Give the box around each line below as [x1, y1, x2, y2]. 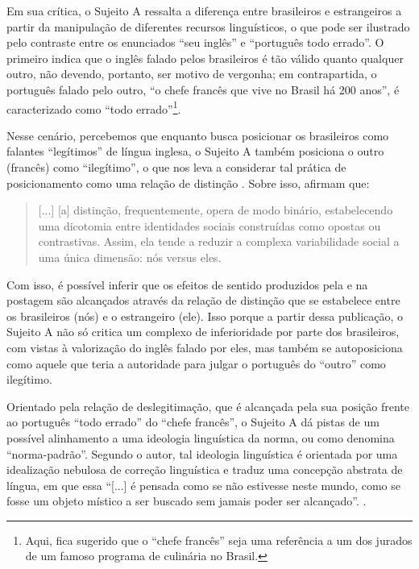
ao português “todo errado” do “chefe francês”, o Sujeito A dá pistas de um [6, 413, 380, 430]
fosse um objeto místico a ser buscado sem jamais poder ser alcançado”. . [6, 492, 367, 509]
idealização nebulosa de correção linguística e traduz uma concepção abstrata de [6, 461, 403, 478]
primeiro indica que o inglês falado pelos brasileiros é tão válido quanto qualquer [6, 49, 404, 66]
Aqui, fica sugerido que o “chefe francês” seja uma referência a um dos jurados [25, 531, 413, 548]
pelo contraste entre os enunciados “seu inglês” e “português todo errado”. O [6, 34, 384, 51]
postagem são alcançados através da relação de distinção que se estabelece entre [6, 292, 400, 309]
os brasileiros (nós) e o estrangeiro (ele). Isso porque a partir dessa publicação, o [6, 307, 404, 324]
